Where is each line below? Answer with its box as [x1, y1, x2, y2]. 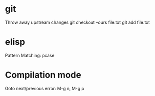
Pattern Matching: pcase [5, 52, 55, 58]
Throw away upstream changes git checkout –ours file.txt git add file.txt [5, 19, 150, 25]
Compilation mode [5, 69, 82, 80]
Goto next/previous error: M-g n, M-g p [5, 85, 85, 91]
